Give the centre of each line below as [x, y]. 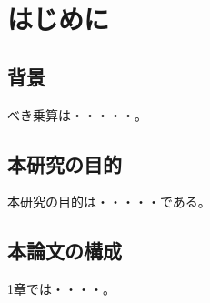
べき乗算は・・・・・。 [77, 114]
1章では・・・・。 [61, 289]
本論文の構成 [65, 251]
